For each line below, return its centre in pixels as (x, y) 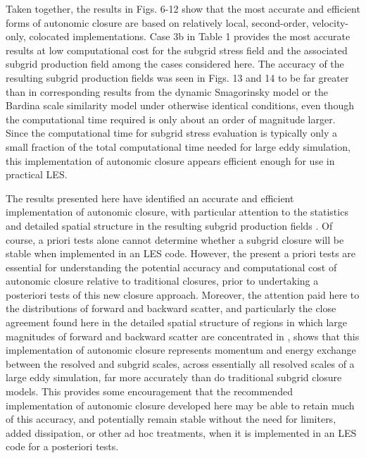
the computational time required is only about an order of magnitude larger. (171, 119)
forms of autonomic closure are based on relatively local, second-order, (157, 22)
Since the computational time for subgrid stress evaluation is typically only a (172, 133)
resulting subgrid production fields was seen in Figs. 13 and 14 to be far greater (177, 77)
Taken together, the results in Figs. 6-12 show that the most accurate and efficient (183, 8)
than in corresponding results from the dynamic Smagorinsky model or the (167, 91)
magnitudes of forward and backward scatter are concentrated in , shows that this (183, 336)
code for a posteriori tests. (62, 446)
